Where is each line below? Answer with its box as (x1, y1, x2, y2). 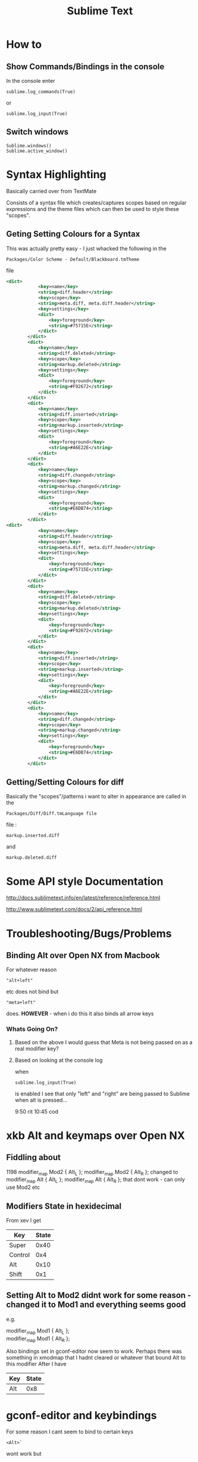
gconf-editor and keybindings (6, 1408, 157, 1422)
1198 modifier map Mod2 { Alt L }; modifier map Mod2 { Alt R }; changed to (6, 1168, 178, 1177)
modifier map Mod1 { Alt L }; (6, 1327, 70, 1336)
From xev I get (6, 1217, 42, 1224)
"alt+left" (6, 978, 33, 984)
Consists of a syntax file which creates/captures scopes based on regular (6, 199, 187, 206)
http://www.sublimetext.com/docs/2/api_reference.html (6, 906, 143, 913)
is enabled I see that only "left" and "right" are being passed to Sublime (14, 1090, 190, 1097)
